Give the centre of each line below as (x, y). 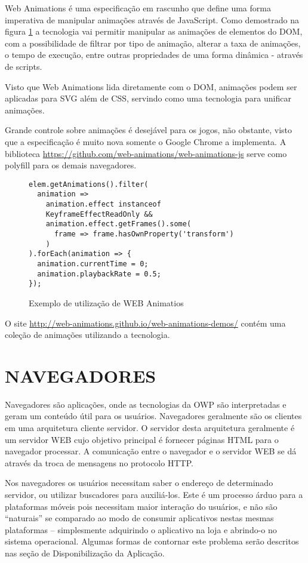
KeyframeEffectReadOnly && (99, 214)
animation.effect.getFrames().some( (118, 224)
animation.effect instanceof (103, 204)
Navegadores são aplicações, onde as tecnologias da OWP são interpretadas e (146, 404)
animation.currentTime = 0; (93, 264)
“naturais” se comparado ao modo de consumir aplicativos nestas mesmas (139, 518)
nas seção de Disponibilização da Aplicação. (85, 553)
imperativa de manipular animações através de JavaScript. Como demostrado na (152, 19)
